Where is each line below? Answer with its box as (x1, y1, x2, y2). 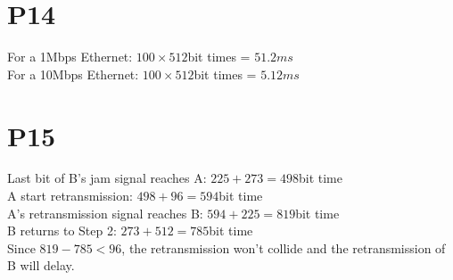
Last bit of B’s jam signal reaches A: (7, 169, 207, 187)
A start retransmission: (7, 186, 133, 205)
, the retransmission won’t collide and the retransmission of (121, 238, 446, 257)
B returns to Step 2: (7, 221, 117, 240)
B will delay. (7, 256, 75, 275)
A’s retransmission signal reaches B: (7, 203, 203, 222)
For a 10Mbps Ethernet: (7, 64, 139, 83)
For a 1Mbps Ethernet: (7, 47, 133, 66)
